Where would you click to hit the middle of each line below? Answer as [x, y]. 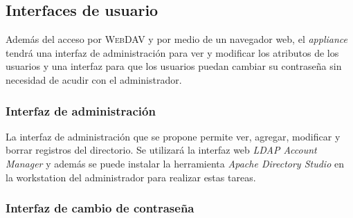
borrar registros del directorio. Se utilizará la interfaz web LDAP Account [161, 150]
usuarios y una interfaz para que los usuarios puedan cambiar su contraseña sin [174, 66]
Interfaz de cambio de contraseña [100, 208]
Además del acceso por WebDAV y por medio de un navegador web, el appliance [176, 39]
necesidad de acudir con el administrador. [94, 79]
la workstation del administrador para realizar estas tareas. [131, 177]
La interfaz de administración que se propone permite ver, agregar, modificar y [173, 136]
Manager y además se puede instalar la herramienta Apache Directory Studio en [175, 163]
